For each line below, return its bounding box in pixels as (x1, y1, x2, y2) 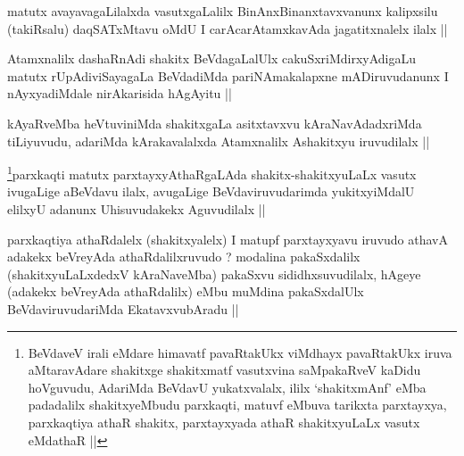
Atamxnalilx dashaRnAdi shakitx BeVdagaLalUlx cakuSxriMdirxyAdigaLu (7, 49, 417, 68)
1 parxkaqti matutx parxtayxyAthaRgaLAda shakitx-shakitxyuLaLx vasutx (7, 162, 417, 183)
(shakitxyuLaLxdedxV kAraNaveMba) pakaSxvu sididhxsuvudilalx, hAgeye (7, 264, 421, 283)
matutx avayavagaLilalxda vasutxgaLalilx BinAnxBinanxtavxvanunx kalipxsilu (7, 2, 438, 20)
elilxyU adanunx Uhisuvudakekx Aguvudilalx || (7, 200, 266, 218)
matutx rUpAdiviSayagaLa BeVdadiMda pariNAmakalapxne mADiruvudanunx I (7, 66, 449, 85)
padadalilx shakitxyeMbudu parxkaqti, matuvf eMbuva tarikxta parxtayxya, (28, 395, 447, 414)
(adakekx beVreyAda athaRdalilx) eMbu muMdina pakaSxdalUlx (7, 282, 364, 301)
